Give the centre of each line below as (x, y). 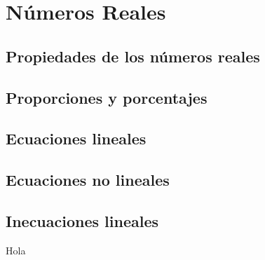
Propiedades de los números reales (133, 56)
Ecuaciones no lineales (88, 180)
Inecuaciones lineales (82, 220)
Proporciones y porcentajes (107, 97)
